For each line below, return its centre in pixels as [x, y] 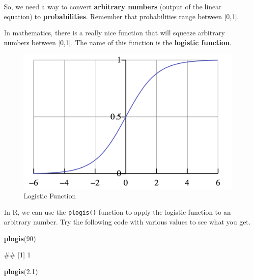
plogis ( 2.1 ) [21, 271]
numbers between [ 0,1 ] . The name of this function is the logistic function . [118, 42]
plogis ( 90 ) [20, 238]
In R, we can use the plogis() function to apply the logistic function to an [117, 212]
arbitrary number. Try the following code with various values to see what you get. [127, 221]
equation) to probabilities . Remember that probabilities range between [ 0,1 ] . [122, 16]
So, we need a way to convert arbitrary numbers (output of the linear [113, 6]
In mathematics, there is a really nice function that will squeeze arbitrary [114, 33]
